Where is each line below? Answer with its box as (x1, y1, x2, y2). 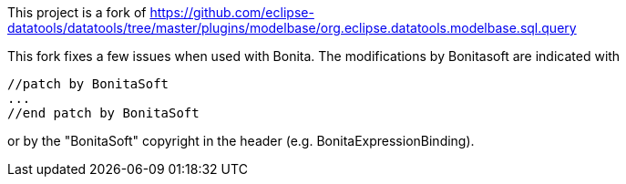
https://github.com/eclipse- (149, 5, 314, 20)
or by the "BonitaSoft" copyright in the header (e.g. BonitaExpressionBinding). (7, 133, 475, 148)
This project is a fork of (7, 5, 147, 20)
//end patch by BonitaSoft (7, 106, 200, 120)
